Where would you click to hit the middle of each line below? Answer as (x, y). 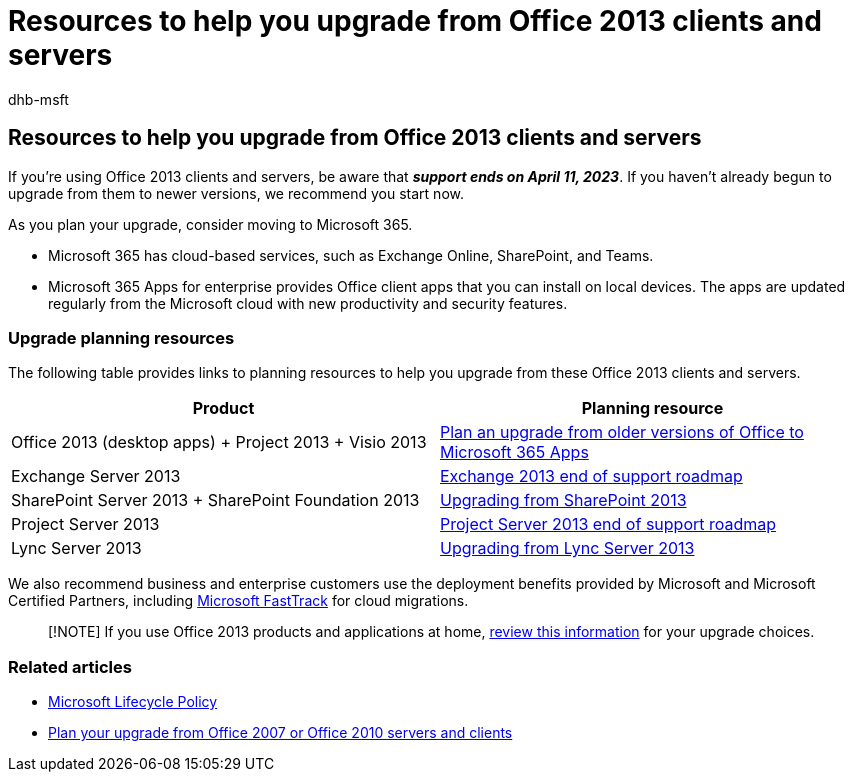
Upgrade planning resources (121, 337)
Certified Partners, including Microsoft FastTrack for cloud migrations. (238, 601)
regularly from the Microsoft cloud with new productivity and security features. (308, 303)
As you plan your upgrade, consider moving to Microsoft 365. (210, 224)
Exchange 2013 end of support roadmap (591, 476)
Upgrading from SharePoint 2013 (563, 500)
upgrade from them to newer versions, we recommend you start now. (236, 193)
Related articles (70, 666)
